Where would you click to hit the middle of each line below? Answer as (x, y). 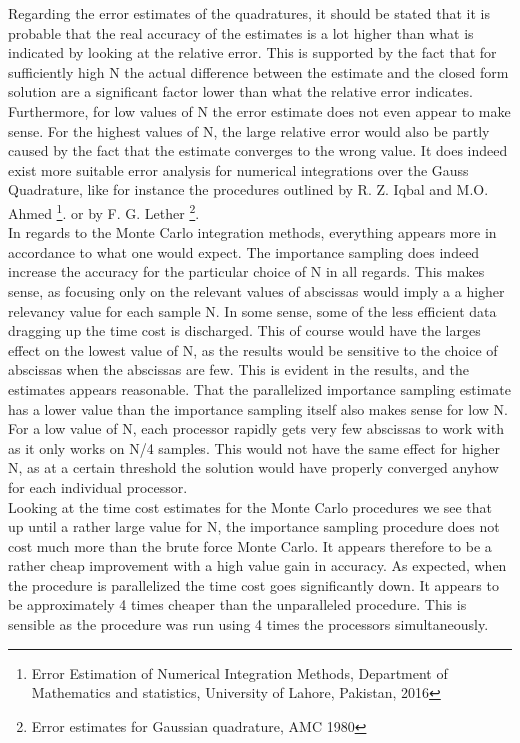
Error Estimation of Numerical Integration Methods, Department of (239, 672)
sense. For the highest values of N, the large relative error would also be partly (249, 130)
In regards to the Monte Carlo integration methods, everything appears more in (252, 232)
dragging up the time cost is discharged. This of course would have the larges (244, 330)
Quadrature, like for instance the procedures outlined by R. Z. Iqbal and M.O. (248, 189)
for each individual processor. (98, 486)
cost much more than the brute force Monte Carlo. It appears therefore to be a (250, 545)
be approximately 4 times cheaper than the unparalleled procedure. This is (237, 604)
